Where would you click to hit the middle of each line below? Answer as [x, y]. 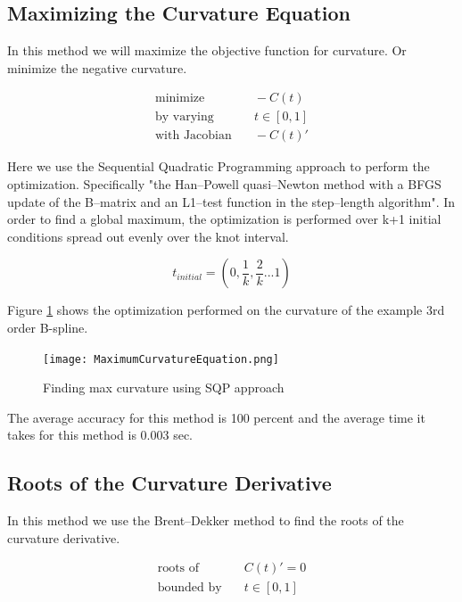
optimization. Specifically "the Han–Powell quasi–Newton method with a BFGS [224, 184]
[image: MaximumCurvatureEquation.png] [161, 359]
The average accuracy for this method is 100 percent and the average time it [216, 417]
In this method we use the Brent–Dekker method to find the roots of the [206, 520]
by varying [185, 117]
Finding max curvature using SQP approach [164, 388]
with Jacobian [194, 136]
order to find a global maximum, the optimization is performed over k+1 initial [224, 219]
